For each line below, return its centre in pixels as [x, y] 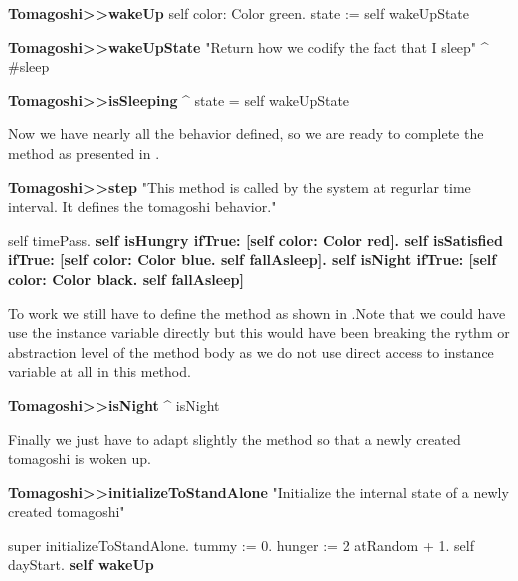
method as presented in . [84, 152]
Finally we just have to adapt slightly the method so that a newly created [234, 438]
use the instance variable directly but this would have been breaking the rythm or [259, 332]
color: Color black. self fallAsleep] [126, 278]
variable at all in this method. [99, 371]
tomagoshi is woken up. [79, 458]
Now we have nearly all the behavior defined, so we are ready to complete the [246, 133]
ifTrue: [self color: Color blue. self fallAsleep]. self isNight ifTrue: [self [252, 259]
